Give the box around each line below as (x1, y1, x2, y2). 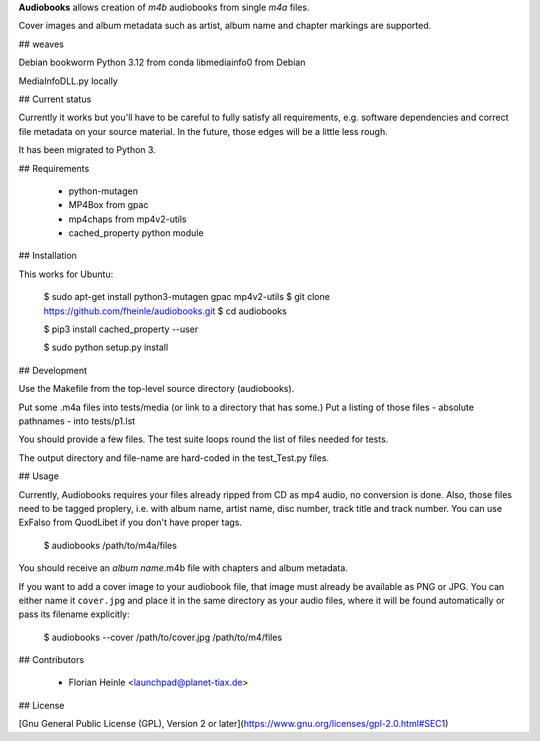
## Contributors (18, 654, 85, 666)
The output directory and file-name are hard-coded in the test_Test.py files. (18, 451, 330, 464)
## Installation (18, 250, 77, 262)
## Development (18, 364, 88, 376)
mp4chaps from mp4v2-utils (68, 213, 187, 225)
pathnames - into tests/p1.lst (18, 415, 136, 427)
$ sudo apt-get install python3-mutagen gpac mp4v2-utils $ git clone (43, 291, 330, 303)
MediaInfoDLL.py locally (18, 75, 119, 87)
